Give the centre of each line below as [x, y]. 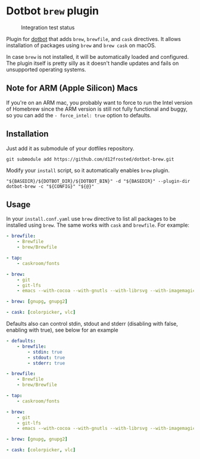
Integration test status [48, 27]
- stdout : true [46, 357]
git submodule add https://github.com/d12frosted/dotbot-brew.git [90, 159]
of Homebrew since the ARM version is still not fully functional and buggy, [97, 109]
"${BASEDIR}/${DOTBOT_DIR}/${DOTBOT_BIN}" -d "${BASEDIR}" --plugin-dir [98, 181]
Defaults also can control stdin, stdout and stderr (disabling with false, [92, 324]
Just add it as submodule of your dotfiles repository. [70, 148]
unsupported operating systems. [46, 69]
